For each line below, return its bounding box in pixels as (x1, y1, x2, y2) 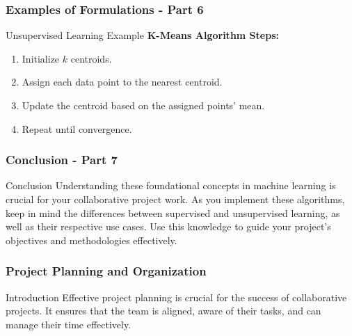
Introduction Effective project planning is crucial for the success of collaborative (6, 289, 347, 304)
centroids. (70, 51, 112, 65)
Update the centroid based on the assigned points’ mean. (22, 98, 265, 112)
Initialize (22, 51, 60, 65)
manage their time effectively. (6, 317, 131, 331)
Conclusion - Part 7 (6, 151, 118, 168)
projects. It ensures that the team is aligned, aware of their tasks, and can (6, 303, 321, 318)
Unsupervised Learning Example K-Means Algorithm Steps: (6, 28, 279, 42)
